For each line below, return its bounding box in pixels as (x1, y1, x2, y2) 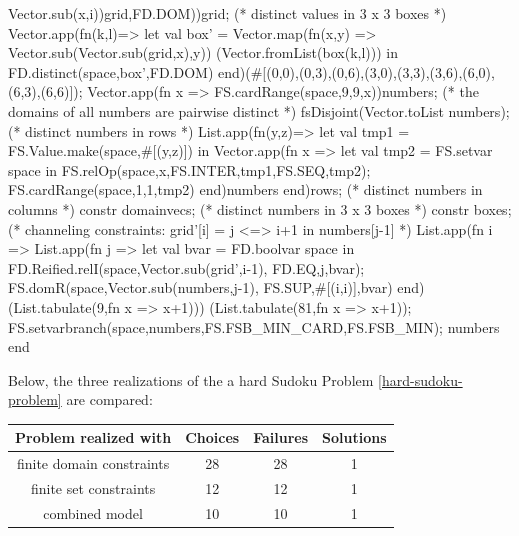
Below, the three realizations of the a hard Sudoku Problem (8, 369, 374, 390)
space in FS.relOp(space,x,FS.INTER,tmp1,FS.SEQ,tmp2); (8, 159, 371, 180)
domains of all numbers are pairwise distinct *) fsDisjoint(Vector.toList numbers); (8, 100, 510, 121)
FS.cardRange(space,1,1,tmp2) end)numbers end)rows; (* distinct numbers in (8, 179, 483, 200)
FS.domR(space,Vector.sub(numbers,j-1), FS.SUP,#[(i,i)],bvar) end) (8, 277, 425, 298)
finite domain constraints (16, 453, 170, 474)
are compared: (66, 389, 153, 410)
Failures (253, 427, 309, 448)
